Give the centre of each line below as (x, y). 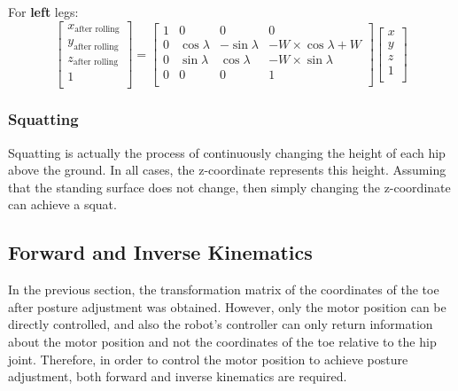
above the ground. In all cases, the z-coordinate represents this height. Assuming (227, 170)
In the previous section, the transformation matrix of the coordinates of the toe (224, 289)
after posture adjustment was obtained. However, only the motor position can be (227, 306)
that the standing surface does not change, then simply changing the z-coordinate (229, 187)
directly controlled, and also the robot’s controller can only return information (221, 324)
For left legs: (43, 12)
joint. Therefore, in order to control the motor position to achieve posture (208, 359)
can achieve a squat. (62, 204)
